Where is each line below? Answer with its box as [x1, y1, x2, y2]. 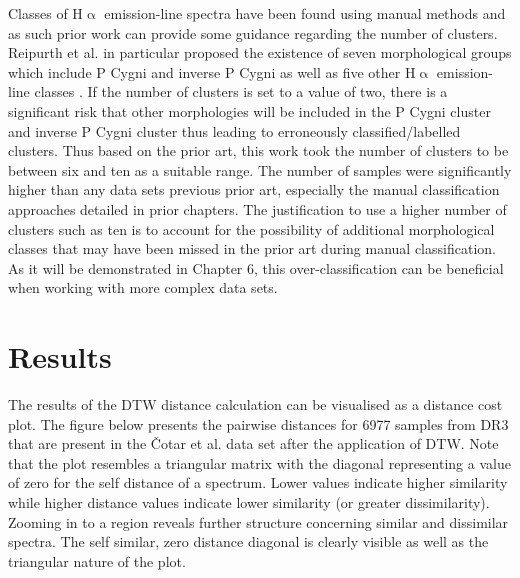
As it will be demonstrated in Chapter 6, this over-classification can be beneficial [8, 257, 504, 278]
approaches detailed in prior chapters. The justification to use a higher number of [8, 198, 507, 219]
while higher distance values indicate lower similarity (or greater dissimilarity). [8, 492, 490, 512]
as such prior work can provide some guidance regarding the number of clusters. [8, 22, 498, 43]
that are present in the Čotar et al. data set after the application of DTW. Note [8, 433, 499, 454]
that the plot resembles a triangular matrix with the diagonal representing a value [8, 452, 511, 473]
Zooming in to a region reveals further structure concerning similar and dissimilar [8, 511, 509, 532]
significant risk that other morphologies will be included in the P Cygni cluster [8, 100, 491, 121]
